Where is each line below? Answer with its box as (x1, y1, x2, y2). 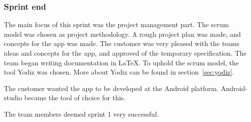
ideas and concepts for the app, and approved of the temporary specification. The (4, 48, 247, 58)
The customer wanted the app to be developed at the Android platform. (4, 83, 218, 93)
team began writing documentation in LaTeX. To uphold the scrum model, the (4, 57, 239, 67)
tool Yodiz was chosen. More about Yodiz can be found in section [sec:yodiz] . (4, 67, 234, 77)
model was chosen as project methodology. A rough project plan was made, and (4, 29, 241, 39)
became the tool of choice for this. (24, 92, 126, 103)
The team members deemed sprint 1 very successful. (4, 108, 159, 119)
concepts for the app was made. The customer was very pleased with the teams (4, 38, 240, 48)
